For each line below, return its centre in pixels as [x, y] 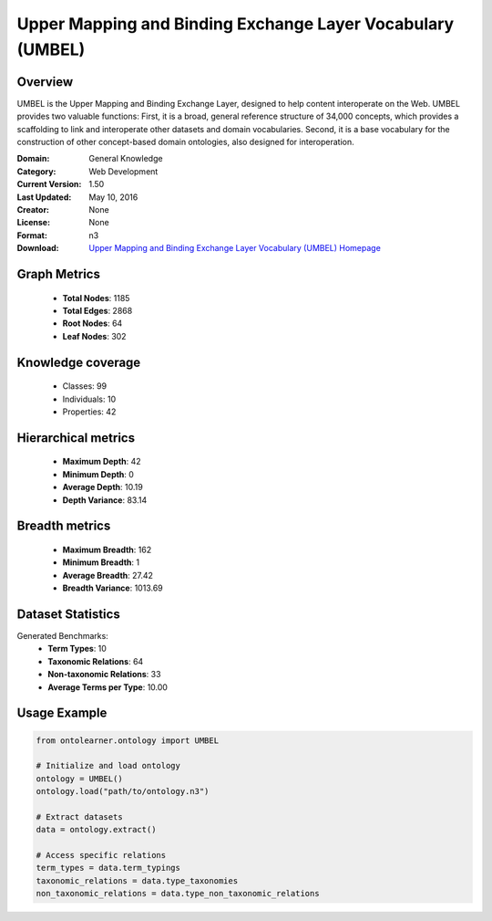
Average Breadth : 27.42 [108, 575]
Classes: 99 [85, 386]
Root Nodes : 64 [92, 323]
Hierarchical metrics [76, 438]
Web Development [123, 171]
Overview [45, 82]
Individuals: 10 [89, 399]
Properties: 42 [89, 412]
